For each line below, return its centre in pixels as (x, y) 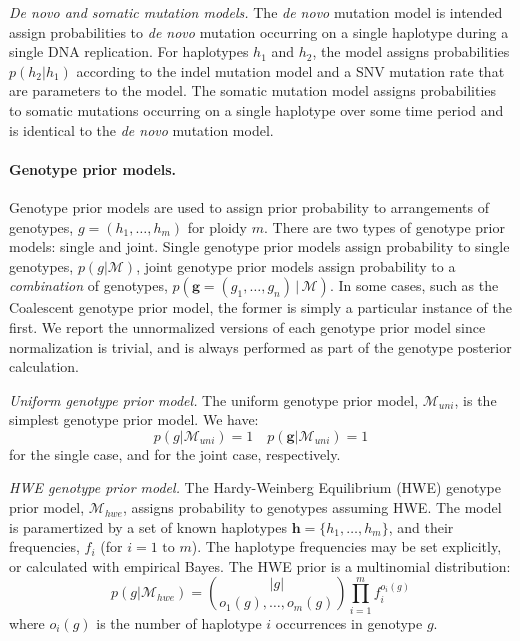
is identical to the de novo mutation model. (141, 129)
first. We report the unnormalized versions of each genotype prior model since (247, 326)
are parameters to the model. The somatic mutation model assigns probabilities (253, 90)
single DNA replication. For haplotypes (129, 51)
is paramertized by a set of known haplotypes (148, 526)
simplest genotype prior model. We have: (134, 419)
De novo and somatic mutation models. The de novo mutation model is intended (256, 12)
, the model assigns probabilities (411, 51)
